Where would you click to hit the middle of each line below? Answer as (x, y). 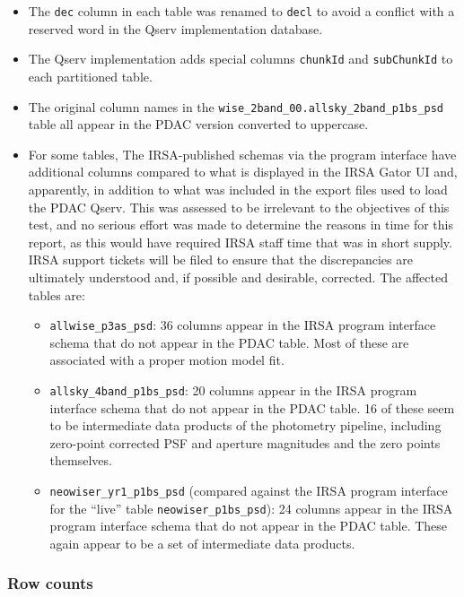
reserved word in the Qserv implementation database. (175, 28)
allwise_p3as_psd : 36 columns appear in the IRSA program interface (243, 325)
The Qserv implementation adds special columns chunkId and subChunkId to (241, 59)
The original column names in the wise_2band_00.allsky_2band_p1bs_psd (236, 106)
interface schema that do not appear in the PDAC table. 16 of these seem (252, 407)
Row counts (50, 583)
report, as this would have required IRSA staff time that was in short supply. (240, 242)
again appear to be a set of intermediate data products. (202, 543)
